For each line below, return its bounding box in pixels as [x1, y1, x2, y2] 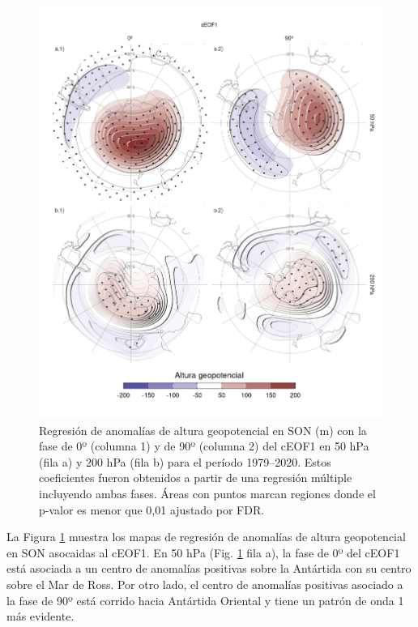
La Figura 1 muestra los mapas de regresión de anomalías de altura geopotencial [6, 528, 406, 545]
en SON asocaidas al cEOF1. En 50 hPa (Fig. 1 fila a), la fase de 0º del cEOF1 [6, 544, 400, 561]
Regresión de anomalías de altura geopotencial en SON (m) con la [39, 421, 367, 438]
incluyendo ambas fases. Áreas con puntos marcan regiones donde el [39, 484, 376, 501]
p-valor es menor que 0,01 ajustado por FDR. [39, 501, 265, 518]
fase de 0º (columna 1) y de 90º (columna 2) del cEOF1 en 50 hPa [39, 437, 369, 454]
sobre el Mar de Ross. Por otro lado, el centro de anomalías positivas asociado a [6, 575, 403, 592]
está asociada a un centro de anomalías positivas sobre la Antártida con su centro [6, 560, 412, 577]
